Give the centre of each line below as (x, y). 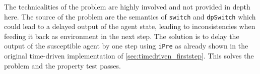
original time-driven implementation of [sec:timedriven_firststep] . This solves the (129, 56)
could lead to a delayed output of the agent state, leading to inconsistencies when (130, 26)
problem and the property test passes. (62, 65)
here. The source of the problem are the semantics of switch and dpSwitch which (130, 16)
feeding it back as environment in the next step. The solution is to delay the (122, 36)
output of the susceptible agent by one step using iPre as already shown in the (126, 46)
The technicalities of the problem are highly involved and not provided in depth (127, 6)
